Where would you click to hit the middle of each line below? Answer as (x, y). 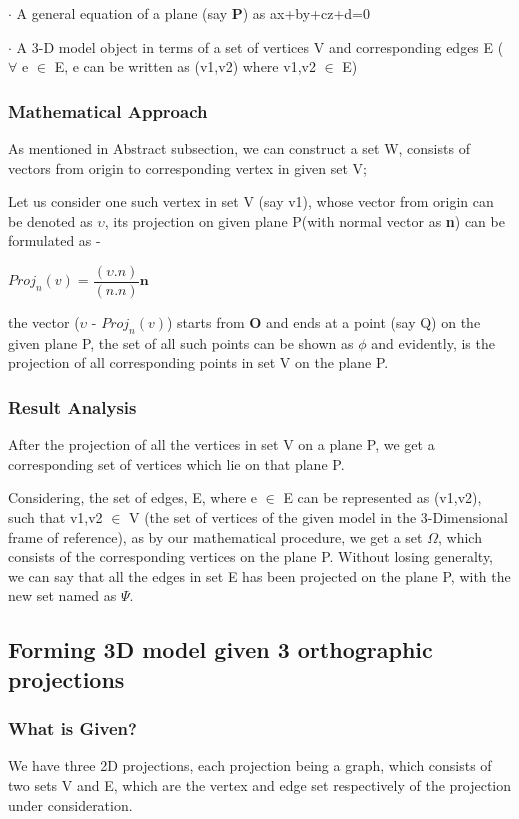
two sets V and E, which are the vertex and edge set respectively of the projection (260, 784)
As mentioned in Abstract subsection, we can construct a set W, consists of (239, 148)
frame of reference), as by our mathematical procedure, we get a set (215, 536)
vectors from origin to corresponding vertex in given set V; (188, 167)
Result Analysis (72, 406)
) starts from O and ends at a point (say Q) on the (324, 322)
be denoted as (50, 220)
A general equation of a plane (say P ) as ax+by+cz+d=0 (193, 13)
